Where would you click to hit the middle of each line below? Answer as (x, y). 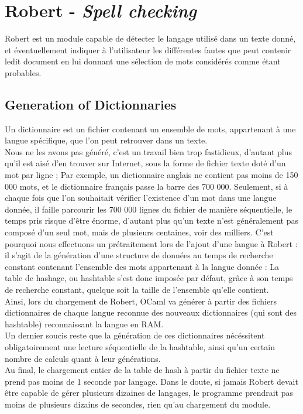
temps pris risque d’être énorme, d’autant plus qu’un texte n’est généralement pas (151, 220)
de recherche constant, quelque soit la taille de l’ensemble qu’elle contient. (137, 290)
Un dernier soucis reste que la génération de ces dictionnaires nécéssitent (135, 335)
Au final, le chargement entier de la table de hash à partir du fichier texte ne (142, 370)
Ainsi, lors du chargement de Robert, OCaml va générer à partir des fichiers (141, 301)
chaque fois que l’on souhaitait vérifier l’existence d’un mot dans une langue (141, 198)
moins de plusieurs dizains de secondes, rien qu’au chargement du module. (138, 404)
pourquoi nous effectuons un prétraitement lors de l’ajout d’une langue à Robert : (151, 243)
